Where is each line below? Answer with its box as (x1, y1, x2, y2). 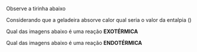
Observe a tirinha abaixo (6, 5, 66, 12)
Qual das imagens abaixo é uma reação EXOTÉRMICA (6, 28, 138, 35)
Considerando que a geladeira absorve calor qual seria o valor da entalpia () (6, 17, 192, 23)
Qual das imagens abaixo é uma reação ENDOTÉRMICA (6, 40, 143, 46)
